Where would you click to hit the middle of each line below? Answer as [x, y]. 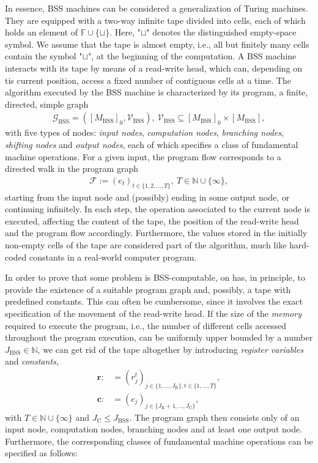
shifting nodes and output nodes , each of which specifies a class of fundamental [152, 144]
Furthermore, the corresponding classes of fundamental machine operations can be [159, 441]
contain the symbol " [44, 56]
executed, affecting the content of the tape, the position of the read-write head [152, 220]
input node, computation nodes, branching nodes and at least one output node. [154, 429]
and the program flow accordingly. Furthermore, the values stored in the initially [156, 233]
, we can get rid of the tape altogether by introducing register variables [170, 349]
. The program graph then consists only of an [214, 417]
